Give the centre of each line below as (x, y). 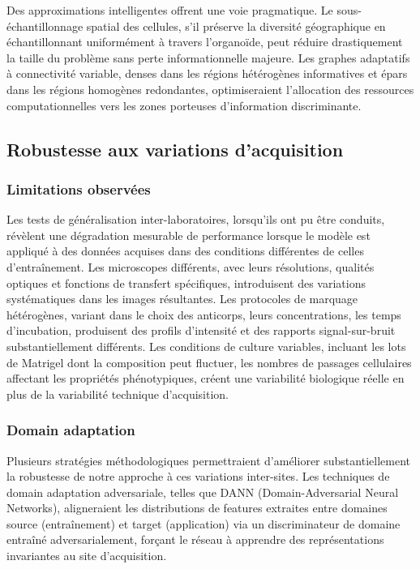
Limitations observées (79, 188)
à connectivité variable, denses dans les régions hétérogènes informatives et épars (207, 73)
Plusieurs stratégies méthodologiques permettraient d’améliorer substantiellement (208, 460)
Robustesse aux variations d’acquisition (175, 149)
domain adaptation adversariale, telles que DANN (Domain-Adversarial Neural (203, 492)
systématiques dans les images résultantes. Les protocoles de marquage (182, 299)
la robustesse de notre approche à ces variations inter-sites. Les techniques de (198, 476)
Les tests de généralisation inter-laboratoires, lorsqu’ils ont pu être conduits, (196, 219)
